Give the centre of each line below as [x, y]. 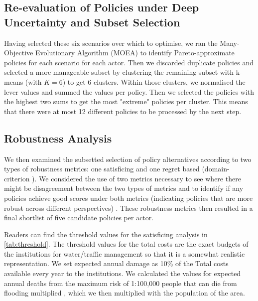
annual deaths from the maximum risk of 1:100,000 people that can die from [121, 283]
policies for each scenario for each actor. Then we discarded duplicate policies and [129, 62]
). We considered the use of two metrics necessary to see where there [136, 178]
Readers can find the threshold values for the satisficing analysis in [106, 234]
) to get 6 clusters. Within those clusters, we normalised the [154, 81]
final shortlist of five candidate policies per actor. [79, 218]
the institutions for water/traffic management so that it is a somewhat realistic [125, 253]
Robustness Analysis [58, 138]
